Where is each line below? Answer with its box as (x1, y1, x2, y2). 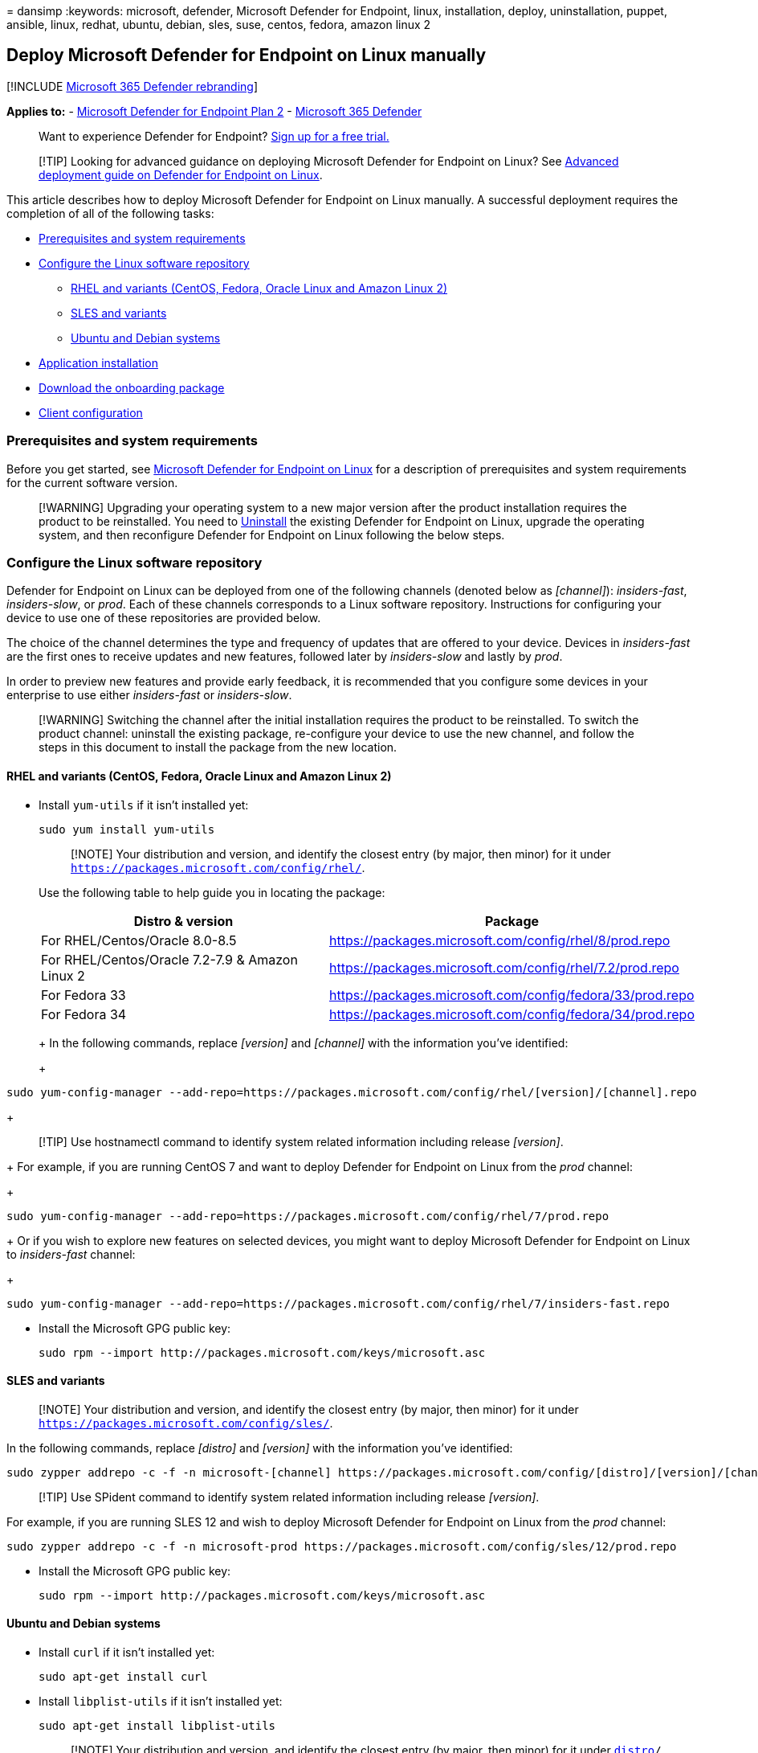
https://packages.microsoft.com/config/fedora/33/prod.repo (328, 986, 695, 1003)
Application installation (39, 355, 158, 370)
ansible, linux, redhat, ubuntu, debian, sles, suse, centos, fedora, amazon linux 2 (6, 18, 431, 31)
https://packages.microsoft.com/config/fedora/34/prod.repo (328, 1006, 695, 1022)
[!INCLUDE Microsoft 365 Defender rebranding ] (6, 79, 259, 93)
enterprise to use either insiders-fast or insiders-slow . (6, 688, 292, 702)
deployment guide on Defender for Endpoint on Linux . (39, 167, 323, 182)
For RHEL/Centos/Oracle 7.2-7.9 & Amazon (41, 951, 298, 968)
